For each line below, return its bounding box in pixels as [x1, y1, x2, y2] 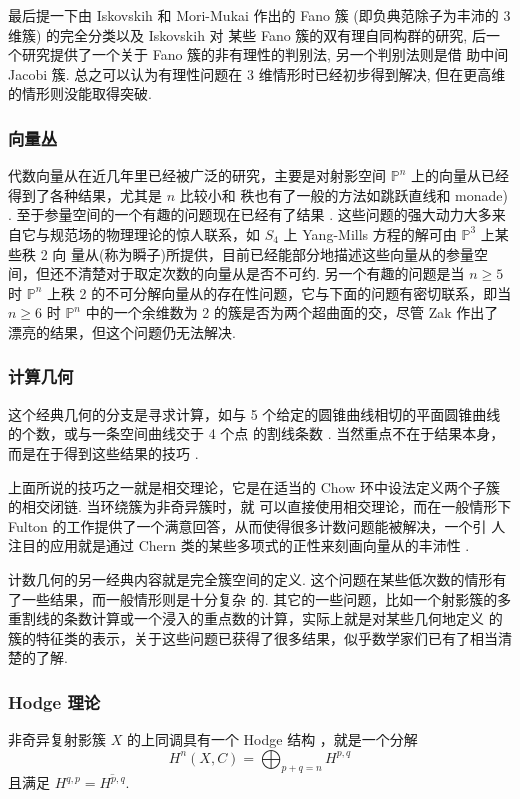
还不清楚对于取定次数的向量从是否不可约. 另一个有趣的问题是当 [49, 263, 465, 284]
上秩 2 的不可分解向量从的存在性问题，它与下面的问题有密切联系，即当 [46, 282, 512, 303]
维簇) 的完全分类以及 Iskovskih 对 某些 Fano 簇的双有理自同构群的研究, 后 [8, 24, 486, 45]
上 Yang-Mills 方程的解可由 [283, 223, 457, 244]
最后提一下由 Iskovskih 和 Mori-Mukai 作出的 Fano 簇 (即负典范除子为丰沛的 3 [8, 5, 511, 25]
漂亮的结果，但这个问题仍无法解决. [8, 321, 236, 342]
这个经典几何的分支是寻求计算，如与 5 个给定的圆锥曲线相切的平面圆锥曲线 [8, 403, 501, 424]
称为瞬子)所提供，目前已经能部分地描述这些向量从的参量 [104, 243, 474, 264]
